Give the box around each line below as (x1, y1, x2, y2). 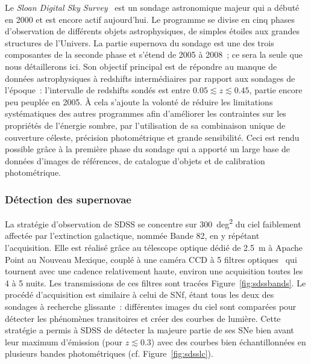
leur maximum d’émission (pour (5, 335, 123, 348)
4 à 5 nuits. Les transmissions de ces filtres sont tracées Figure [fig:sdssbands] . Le (5, 276, 306, 289)
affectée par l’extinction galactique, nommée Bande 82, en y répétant (5, 229, 260, 242)
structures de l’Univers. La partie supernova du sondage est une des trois (5, 36, 274, 49)
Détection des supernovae (5, 191, 131, 206)
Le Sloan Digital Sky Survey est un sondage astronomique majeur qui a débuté (5, 1, 300, 13)
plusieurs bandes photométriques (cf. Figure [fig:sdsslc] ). (5, 347, 213, 360)
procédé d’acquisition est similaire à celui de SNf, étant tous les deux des (5, 288, 274, 301)
